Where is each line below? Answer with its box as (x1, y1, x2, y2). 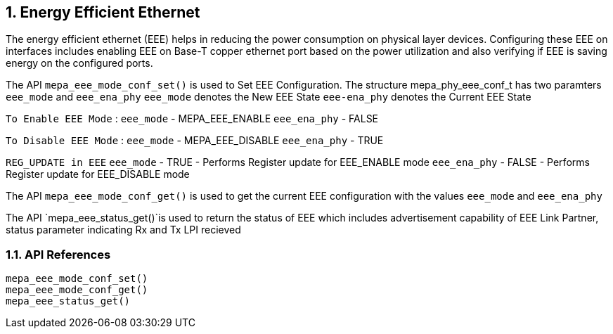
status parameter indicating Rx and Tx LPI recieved (6, 224, 241, 236)
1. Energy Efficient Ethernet (6, 4, 200, 21)
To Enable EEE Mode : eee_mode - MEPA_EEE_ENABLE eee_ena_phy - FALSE (6, 113, 379, 125)
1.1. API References (6, 247, 111, 262)
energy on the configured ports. (6, 57, 153, 70)
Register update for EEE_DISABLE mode (6, 168, 190, 181)
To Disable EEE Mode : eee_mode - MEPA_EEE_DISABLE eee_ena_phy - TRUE (6, 134, 384, 147)
